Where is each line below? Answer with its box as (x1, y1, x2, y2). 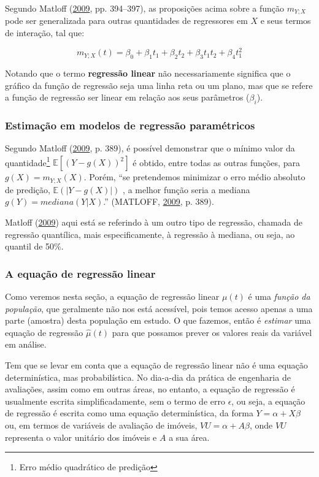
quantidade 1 (5, 154, 50, 169)
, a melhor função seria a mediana (123, 183, 250, 196)
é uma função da (248, 290, 310, 303)
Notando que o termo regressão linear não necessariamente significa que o (5, 66, 291, 79)
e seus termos (260, 14, 311, 27)
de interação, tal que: (5, 26, 85, 39)
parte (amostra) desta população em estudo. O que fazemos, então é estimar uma (5, 314, 311, 327)
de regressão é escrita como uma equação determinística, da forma (5, 406, 253, 419)
